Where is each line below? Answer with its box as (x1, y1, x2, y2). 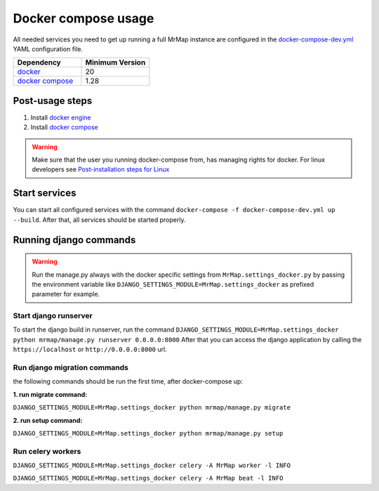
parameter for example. (32, 290, 100, 299)
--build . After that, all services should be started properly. (13, 215, 186, 224)
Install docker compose (30, 123, 98, 131)
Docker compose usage (13, 11, 154, 26)
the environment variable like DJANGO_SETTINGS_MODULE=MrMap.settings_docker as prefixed (32, 280, 314, 288)
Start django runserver (13, 311, 93, 321)
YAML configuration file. (13, 44, 84, 53)
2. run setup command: (13, 416, 83, 424)
